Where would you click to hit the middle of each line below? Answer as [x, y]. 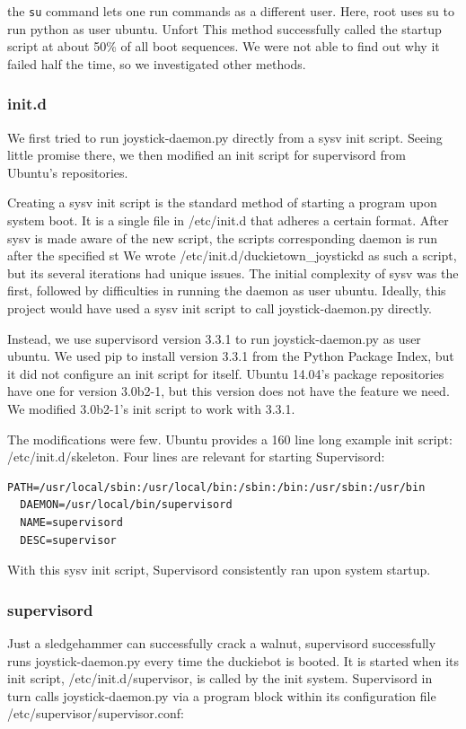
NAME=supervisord [71, 522]
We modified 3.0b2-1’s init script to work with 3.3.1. [151, 408]
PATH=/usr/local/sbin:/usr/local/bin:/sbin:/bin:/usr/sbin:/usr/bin [216, 487]
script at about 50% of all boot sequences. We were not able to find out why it [224, 46]
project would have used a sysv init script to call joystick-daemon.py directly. [220, 308]
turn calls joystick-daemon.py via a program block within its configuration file [222, 695]
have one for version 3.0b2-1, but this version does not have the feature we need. [229, 391]
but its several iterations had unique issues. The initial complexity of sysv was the [233, 272]
